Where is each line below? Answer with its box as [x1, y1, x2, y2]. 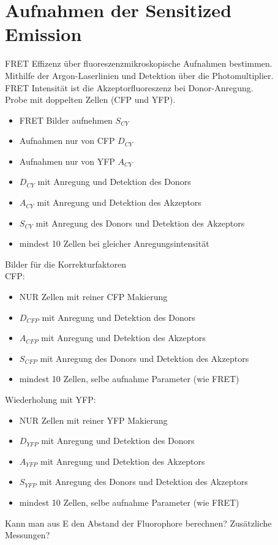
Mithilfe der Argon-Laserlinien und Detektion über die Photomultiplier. [5, 69, 274, 81]
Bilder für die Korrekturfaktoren [5, 257, 127, 270]
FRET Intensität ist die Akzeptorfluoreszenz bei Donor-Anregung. [5, 81, 254, 94]
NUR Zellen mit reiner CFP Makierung [19, 290, 168, 303]
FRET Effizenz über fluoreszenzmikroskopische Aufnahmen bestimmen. [5, 57, 272, 70]
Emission [5, 21, 82, 47]
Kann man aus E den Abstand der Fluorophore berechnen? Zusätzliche [5, 516, 272, 529]
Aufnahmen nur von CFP [19, 134, 115, 147]
